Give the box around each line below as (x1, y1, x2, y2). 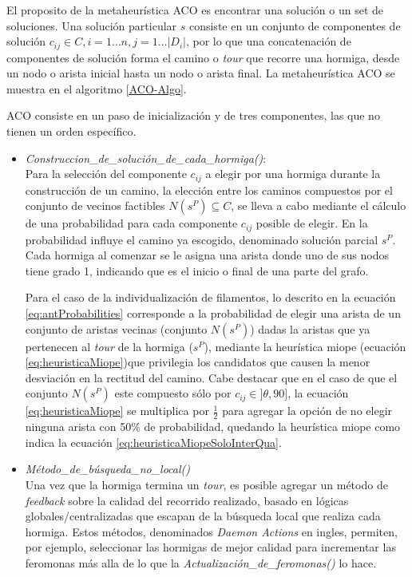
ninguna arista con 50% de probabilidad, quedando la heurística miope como (25, 418, 401, 435)
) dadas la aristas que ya (250, 320, 370, 337)
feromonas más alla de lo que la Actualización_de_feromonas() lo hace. (25, 555, 377, 571)
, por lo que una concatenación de (185, 33, 351, 49)
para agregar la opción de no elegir (222, 402, 393, 419)
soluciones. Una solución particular (6, 17, 177, 34)
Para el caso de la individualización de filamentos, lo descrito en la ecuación (25, 289, 396, 306)
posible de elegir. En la (256, 215, 368, 231)
